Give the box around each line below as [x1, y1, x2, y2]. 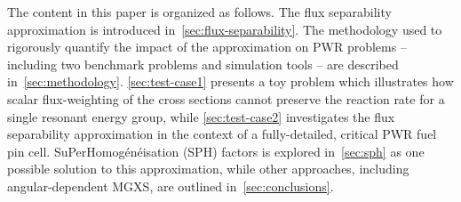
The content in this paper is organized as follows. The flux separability [7, 3, 392, 20]
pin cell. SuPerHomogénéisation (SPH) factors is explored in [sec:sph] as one [7, 141, 425, 160]
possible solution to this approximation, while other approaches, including [7, 159, 409, 178]
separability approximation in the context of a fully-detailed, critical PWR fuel [7, 125, 437, 143]
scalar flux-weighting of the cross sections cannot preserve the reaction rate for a [7, 89, 445, 108]
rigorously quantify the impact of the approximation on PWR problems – [7, 37, 407, 56]
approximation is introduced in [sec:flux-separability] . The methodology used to [7, 20, 442, 38]
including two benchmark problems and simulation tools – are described [7, 54, 399, 73]
